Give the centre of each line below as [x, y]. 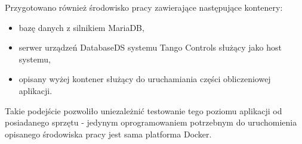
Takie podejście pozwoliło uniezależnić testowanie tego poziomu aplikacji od [144, 110]
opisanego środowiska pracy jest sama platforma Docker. [108, 134]
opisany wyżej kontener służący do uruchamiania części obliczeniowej [145, 79]
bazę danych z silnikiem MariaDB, [81, 27]
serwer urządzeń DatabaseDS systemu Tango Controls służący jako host [150, 47]
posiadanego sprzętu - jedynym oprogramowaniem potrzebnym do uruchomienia [151, 122]
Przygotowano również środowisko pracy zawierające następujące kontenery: [144, 7]
